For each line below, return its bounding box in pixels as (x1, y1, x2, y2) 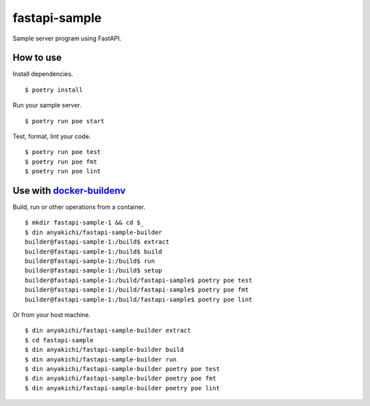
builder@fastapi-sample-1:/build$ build (25, 247, 162, 255)
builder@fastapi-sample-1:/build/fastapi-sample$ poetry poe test (25, 276, 253, 284)
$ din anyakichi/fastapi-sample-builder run (25, 355, 177, 363)
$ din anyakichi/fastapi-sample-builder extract (25, 327, 191, 335)
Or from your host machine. (12, 311, 91, 318)
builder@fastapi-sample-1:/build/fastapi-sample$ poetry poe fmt (25, 286, 249, 294)
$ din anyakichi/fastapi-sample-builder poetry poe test (25, 365, 221, 372)
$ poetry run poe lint (25, 168, 101, 175)
